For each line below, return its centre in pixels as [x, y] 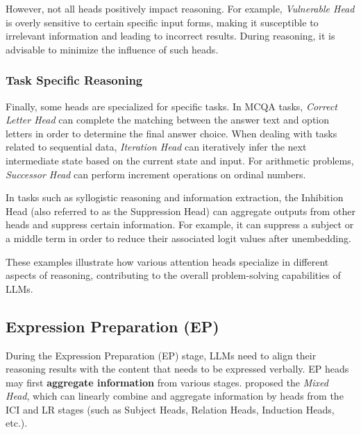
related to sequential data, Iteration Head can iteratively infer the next [156, 147]
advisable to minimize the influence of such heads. [112, 49]
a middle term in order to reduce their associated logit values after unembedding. [178, 238]
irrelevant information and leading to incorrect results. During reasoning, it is [170, 36]
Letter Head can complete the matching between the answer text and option [168, 120]
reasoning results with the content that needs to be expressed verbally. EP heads [177, 369]
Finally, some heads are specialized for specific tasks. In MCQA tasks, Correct [172, 106]
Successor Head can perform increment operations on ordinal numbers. [156, 174]
